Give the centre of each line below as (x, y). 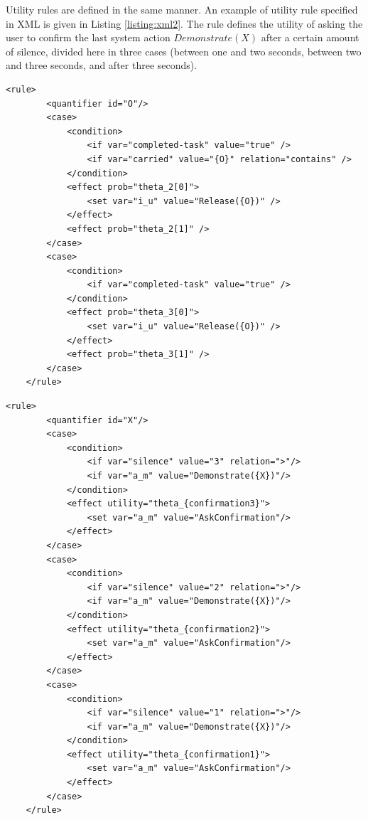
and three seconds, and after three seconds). (102, 65)
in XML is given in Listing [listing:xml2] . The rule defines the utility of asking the (184, 23)
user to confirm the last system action (88, 37)
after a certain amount (310, 37)
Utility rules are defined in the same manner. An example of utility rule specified (182, 9)
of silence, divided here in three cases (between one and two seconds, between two (184, 51)
